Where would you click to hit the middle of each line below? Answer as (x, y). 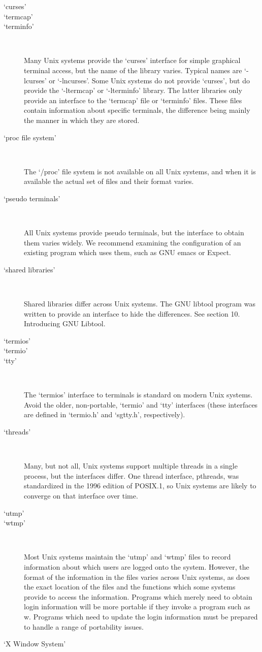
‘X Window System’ (35, 644)
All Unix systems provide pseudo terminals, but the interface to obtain (134, 232)
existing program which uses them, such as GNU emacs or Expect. (127, 252)
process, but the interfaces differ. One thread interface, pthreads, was (132, 475)
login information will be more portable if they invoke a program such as (137, 607)
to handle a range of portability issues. (84, 626)
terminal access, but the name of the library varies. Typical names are (133, 70)
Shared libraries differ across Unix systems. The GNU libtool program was (140, 304)
